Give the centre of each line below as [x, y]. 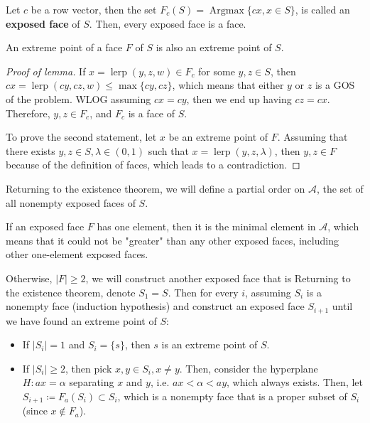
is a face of [152, 113]
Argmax [227, 11]
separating [92, 382]
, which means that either [228, 85]
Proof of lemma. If [46, 71]
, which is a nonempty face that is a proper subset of [232, 396]
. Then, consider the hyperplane [249, 368]
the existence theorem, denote [71, 292]
